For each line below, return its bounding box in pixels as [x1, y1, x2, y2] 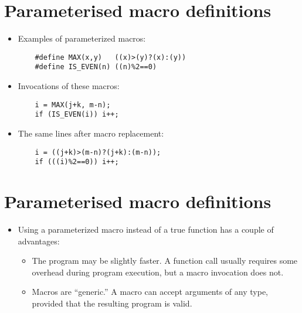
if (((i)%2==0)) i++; [35, 158, 119, 166]
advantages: [18, 234, 60, 247]
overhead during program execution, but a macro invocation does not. [32, 266, 284, 278]
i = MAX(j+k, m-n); [35, 100, 111, 109]
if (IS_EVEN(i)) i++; [35, 110, 119, 119]
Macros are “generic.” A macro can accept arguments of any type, [32, 285, 268, 298]
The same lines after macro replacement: [18, 127, 164, 139]
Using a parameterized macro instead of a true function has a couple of [18, 223, 274, 235]
